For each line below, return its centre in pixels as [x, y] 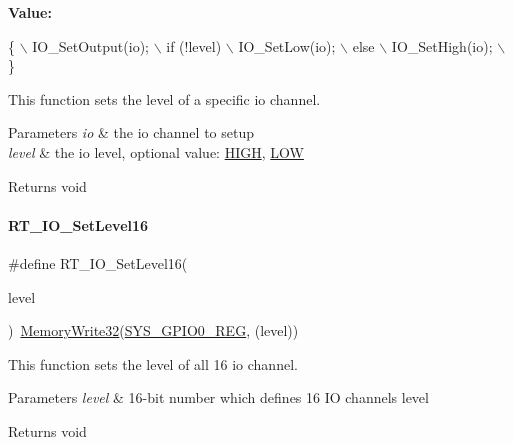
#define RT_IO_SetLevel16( [98, 262]
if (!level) [194, 45]
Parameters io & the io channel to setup [131, 132]
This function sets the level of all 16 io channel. [153, 363]
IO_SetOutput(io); [90, 45]
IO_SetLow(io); [287, 45]
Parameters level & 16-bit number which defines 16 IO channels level [218, 397]
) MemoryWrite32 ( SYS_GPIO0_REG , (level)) [153, 330]
